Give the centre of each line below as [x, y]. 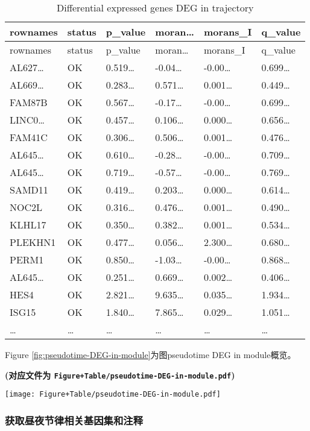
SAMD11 [29, 190]
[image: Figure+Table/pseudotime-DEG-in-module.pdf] [113, 395]
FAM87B [29, 102]
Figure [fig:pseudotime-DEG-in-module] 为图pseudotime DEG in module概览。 [150, 354]
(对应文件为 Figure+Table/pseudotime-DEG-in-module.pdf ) [120, 375]
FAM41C [29, 137]
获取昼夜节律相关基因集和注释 [74, 420]
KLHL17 [28, 225]
